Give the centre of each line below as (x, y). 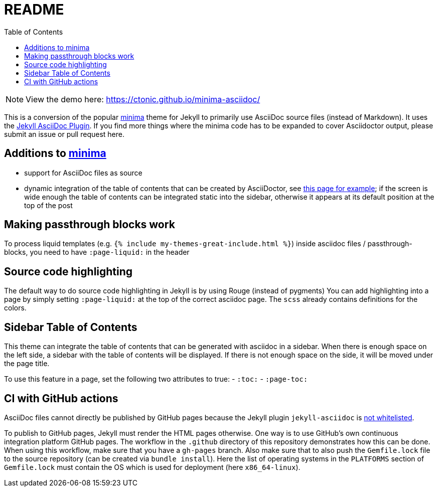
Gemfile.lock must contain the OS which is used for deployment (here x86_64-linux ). (152, 467)
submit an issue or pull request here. (64, 134)
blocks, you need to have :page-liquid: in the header (97, 252)
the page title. (27, 364)
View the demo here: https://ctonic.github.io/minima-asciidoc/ (143, 99)
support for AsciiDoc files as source (83, 173)
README (34, 10)
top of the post (48, 205)
